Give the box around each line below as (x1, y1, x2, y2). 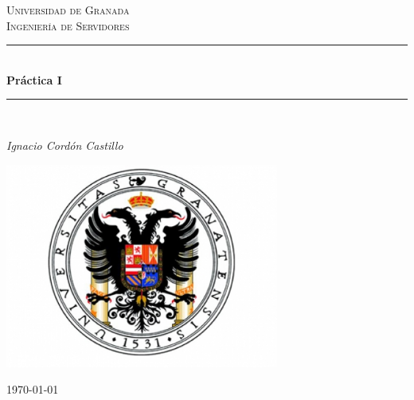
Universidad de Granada (6, 2, 130, 18)
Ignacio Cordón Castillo (6, 136, 123, 153)
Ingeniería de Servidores (6, 17, 130, 33)
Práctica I (6, 71, 62, 88)
